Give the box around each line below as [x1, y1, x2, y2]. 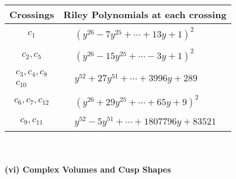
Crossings [9, 8, 54, 21]
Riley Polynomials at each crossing [63, 8, 227, 21]
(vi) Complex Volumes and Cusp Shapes [5, 163, 171, 175]
